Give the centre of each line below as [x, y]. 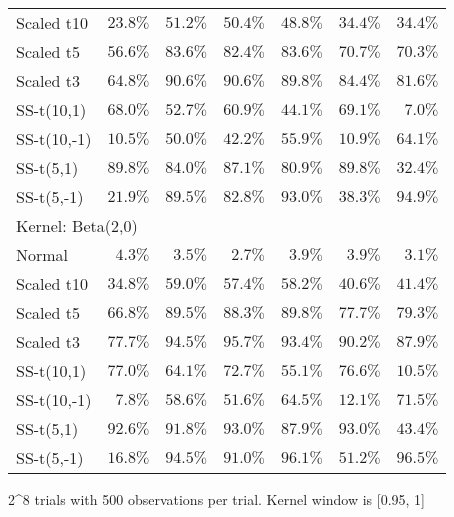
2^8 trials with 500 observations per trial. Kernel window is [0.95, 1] [217, 499]
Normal [42, 254]
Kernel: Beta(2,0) [77, 225]
